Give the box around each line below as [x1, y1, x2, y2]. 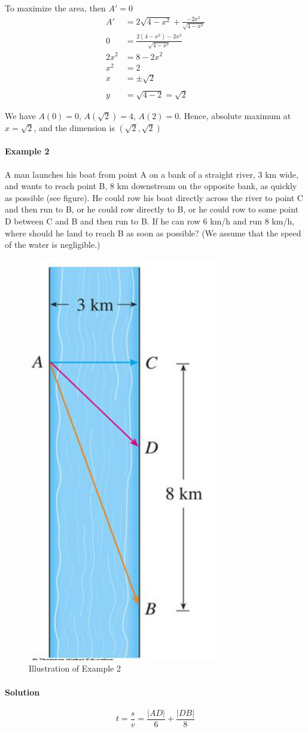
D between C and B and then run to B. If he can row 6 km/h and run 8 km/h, [5, 215, 295, 227]
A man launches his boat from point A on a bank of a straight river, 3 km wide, [5, 168, 298, 180]
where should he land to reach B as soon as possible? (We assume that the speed [5, 226, 301, 239]
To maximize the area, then [5, 2, 106, 14]
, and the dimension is [33, 121, 115, 133]
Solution [5, 685, 40, 698]
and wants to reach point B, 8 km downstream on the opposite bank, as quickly [5, 180, 297, 192]
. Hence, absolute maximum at [179, 109, 291, 122]
